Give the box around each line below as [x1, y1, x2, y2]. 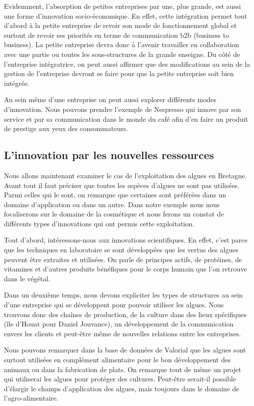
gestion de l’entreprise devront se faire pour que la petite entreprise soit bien [4, 68, 234, 79]
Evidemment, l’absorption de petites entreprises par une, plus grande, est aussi [4, 1, 241, 11]
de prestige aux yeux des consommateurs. [4, 123, 128, 134]
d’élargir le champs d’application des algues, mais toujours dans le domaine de [4, 383, 239, 393]
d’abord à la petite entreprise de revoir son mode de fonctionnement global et [4, 20, 237, 30]
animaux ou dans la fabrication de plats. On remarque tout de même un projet [4, 364, 241, 374]
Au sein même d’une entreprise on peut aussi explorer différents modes [4, 94, 217, 105]
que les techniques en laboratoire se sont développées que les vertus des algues [4, 244, 238, 255]
